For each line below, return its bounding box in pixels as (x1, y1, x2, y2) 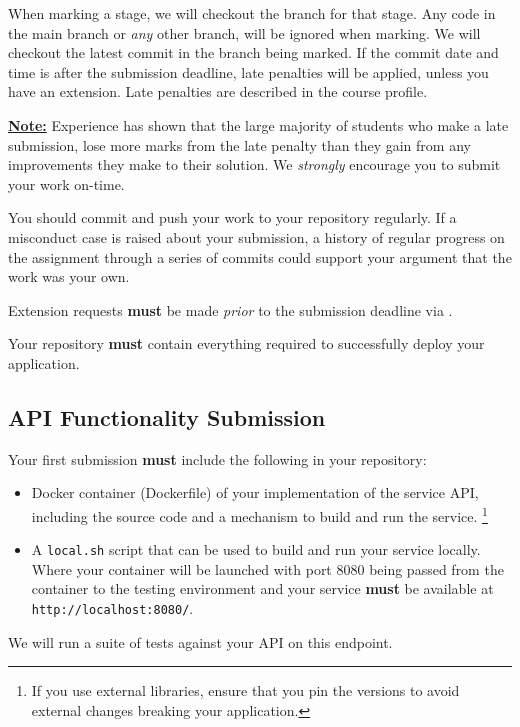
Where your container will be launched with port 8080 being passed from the (31, 558, 504, 579)
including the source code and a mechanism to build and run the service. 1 (31, 502, 488, 526)
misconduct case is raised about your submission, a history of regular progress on (8, 226, 505, 247)
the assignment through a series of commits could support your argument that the (8, 246, 512, 267)
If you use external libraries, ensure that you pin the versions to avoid (31, 680, 460, 701)
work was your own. (8, 266, 130, 287)
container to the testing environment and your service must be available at (31, 578, 494, 599)
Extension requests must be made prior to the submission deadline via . (8, 299, 453, 320)
